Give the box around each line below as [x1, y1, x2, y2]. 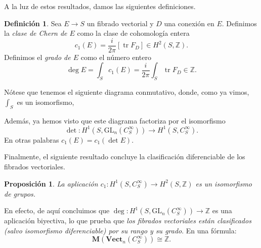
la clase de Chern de [4, 28, 67, 38]
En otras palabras [4, 134, 59, 145]
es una [212, 205, 232, 216]
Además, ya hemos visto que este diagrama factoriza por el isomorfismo [4, 115, 226, 126]
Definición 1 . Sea [4, 18, 62, 28]
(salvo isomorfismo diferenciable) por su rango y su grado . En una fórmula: [4, 225, 237, 235]
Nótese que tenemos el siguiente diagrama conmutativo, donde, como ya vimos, [4, 87, 249, 97]
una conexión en [164, 18, 214, 28]
